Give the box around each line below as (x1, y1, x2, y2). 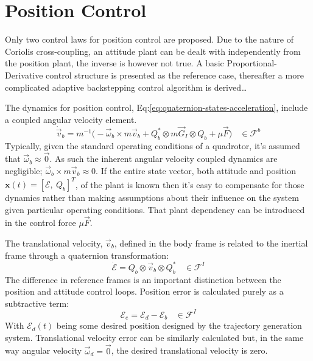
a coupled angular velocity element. (5, 113, 137, 125)
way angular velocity (5, 344, 82, 357)
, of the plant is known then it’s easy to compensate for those (75, 178, 304, 191)
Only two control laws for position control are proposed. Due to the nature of (5, 33, 294, 46)
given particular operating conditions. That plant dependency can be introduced (5, 203, 305, 216)
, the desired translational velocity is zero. (111, 344, 268, 357)
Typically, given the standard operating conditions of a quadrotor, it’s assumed (5, 139, 300, 152)
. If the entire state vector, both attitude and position (96, 164, 296, 177)
